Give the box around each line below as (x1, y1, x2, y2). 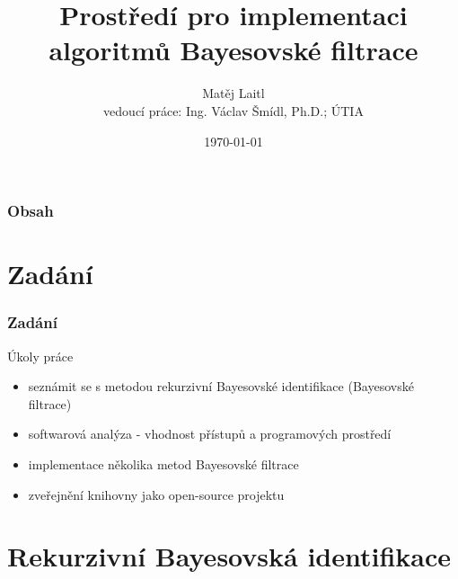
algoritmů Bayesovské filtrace (48, 31, 418, 68)
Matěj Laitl (202, 84, 265, 102)
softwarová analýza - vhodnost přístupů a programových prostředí (28, 424, 392, 443)
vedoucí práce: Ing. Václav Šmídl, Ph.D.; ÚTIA (103, 101, 364, 120)
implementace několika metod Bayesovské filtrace (28, 454, 299, 473)
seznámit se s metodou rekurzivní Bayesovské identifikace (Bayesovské (28, 377, 414, 396)
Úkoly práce (7, 346, 74, 365)
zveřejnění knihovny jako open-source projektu (28, 485, 285, 503)
